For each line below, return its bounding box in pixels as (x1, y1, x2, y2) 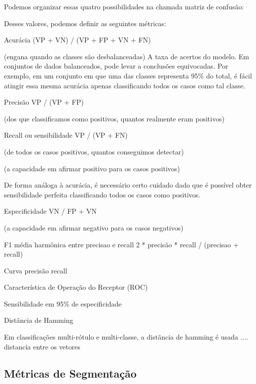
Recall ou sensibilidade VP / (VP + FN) (4, 130, 128, 140)
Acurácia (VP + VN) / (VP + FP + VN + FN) (4, 35, 151, 45)
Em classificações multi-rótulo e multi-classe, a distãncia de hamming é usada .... (4, 332, 248, 342)
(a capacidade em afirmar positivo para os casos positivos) (4, 163, 180, 173)
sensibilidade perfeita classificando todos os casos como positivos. (4, 189, 201, 199)
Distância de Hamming (4, 315, 73, 325)
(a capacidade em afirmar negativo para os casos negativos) (4, 222, 183, 232)
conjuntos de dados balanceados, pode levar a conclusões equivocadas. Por (4, 61, 228, 71)
